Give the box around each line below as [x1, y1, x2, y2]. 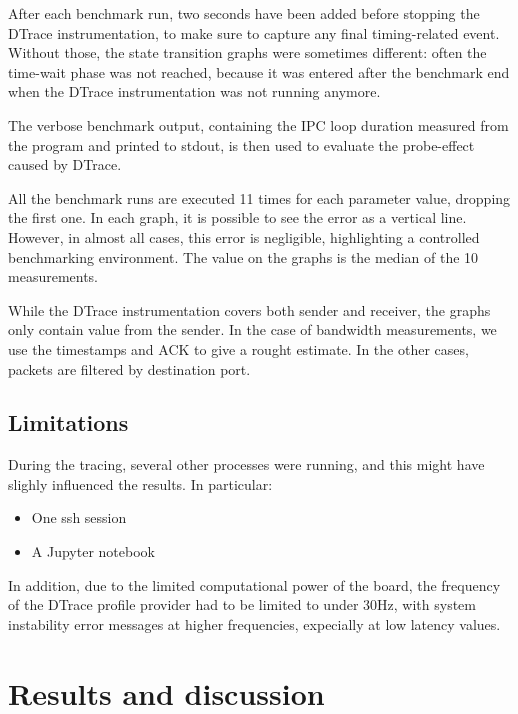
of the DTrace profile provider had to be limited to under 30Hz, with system [8, 594, 476, 615]
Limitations [8, 407, 129, 438]
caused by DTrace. [8, 154, 122, 175]
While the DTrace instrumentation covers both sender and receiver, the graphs [8, 299, 491, 320]
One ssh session [31, 507, 127, 528]
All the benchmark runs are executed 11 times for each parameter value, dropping [8, 187, 511, 208]
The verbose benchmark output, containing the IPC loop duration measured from [8, 114, 509, 135]
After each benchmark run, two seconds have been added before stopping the [8, 3, 480, 23]
